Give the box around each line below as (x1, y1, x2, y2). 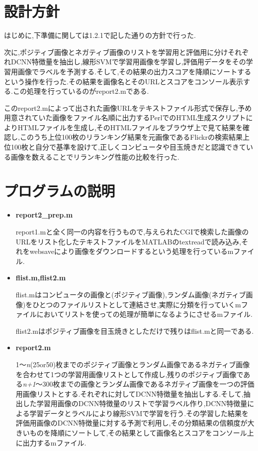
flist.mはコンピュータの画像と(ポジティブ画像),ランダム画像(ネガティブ (15, 289, 246, 299)
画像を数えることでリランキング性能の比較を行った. (10, 151, 179, 162)
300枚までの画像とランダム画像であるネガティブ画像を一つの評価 (42, 379, 255, 389)
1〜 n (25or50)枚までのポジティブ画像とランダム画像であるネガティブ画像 (15, 359, 250, 369)
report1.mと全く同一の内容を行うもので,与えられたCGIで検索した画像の (15, 226, 249, 236)
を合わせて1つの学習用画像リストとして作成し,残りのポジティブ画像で (15, 369, 244, 379)
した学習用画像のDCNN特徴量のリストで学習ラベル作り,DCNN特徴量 (22, 398, 248, 409)
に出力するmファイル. (15, 437, 86, 448)
